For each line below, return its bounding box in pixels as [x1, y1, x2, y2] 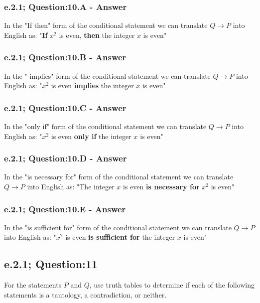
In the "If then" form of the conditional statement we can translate [4, 20, 208, 30]
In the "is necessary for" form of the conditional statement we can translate [4, 171, 234, 182]
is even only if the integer [51, 131, 131, 141]
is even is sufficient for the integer [65, 232, 175, 242]
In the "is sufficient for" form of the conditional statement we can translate [4, 222, 232, 232]
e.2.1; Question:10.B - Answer [4, 51, 127, 63]
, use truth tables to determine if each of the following [89, 280, 255, 290]
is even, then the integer [59, 29, 135, 40]
